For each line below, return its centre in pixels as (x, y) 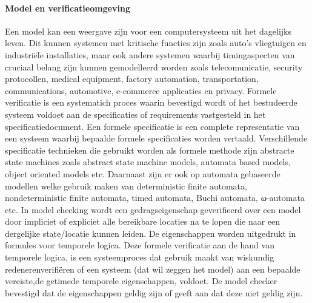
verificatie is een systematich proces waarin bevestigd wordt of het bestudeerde (151, 102)
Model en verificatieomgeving (68, 8)
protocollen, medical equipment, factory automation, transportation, (132, 79)
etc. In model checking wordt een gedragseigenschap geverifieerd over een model (153, 209)
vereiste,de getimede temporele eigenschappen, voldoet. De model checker (141, 281)
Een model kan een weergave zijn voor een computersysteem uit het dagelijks (148, 31)
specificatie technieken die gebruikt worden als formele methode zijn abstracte (150, 150)
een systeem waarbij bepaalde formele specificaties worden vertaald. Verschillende (156, 138)
